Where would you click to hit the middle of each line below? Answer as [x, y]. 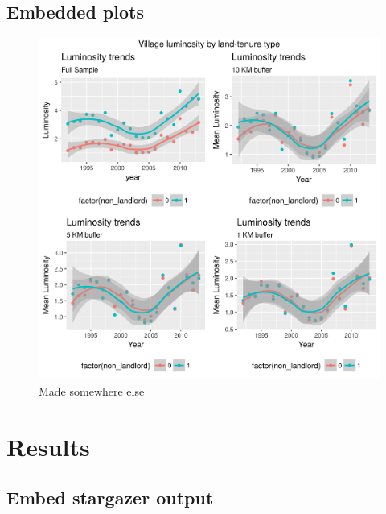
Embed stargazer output [110, 497]
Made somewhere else [92, 390]
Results [48, 446]
